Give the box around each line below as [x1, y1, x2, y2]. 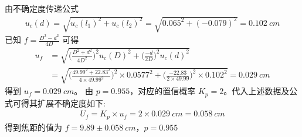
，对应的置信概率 [130, 85, 196, 97]
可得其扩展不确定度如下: [12, 96, 106, 109]
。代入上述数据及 [223, 85, 290, 97]
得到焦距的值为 [5, 121, 62, 133]
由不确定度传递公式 [5, 2, 79, 14]
